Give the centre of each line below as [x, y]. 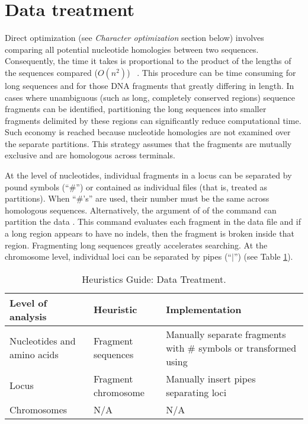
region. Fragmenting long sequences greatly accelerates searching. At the [136, 245]
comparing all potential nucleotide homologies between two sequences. [132, 49]
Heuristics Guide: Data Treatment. [154, 279]
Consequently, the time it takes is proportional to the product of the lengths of [148, 61]
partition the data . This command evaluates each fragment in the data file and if [153, 221]
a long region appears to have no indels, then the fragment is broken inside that [150, 233]
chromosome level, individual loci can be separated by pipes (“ [118, 256]
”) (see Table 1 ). [263, 256]
